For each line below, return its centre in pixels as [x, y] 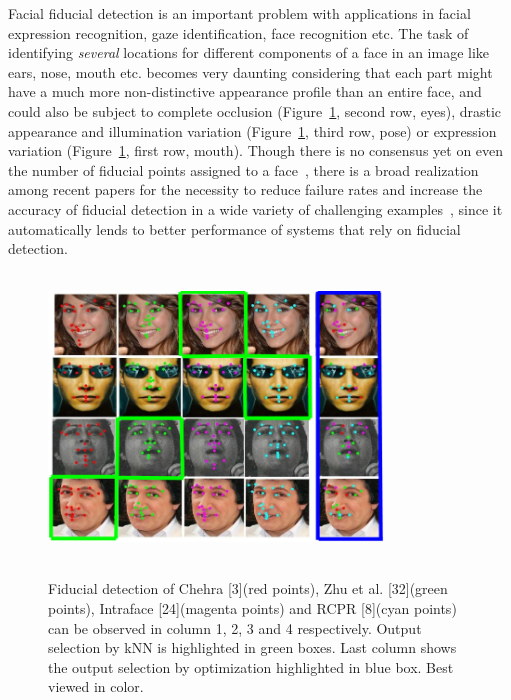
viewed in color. [96, 686]
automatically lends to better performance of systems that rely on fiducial [234, 228]
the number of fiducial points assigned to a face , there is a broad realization [243, 169]
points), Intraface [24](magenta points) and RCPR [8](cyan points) [252, 607]
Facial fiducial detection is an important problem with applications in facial [239, 13]
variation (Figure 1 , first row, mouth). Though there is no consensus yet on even [256, 150]
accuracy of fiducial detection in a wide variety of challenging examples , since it [255, 208]
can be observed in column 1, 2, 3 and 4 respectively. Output [235, 627]
